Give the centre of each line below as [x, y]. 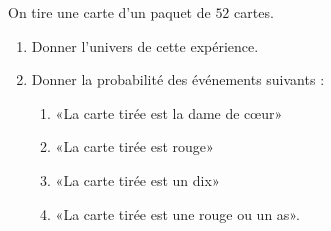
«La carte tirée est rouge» [134, 146]
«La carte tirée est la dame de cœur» [169, 112]
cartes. [254, 12]
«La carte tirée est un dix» [137, 179]
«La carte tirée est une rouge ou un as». [177, 213]
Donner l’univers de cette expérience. [145, 45]
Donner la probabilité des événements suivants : [178, 79]
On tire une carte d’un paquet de [109, 12]
